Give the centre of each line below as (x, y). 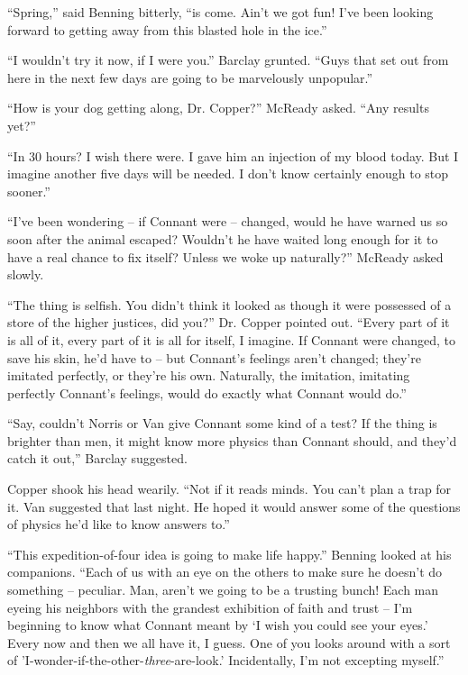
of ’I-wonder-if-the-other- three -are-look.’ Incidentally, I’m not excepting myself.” (226, 660)
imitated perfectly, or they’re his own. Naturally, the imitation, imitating (209, 375)
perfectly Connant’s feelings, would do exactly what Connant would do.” (207, 392)
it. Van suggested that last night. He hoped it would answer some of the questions (234, 506)
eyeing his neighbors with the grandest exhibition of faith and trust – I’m (210, 607)
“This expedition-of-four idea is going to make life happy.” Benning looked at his (229, 554)
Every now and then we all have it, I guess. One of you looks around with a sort (229, 642)
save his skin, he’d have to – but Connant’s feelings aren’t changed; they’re (214, 357)
